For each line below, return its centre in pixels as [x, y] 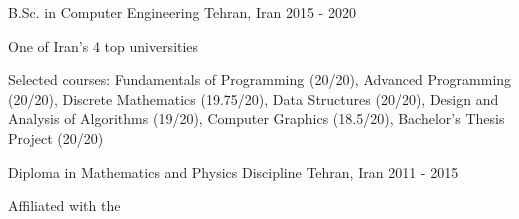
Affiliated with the [64, 205]
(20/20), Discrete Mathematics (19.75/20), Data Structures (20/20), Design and [253, 98]
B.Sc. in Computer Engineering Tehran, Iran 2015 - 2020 [182, 12]
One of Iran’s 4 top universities [103, 45]
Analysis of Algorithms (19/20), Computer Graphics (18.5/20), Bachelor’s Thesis [256, 118]
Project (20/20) [56, 137]
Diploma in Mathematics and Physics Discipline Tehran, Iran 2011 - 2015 [233, 171]
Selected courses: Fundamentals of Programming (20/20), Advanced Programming [260, 79]
